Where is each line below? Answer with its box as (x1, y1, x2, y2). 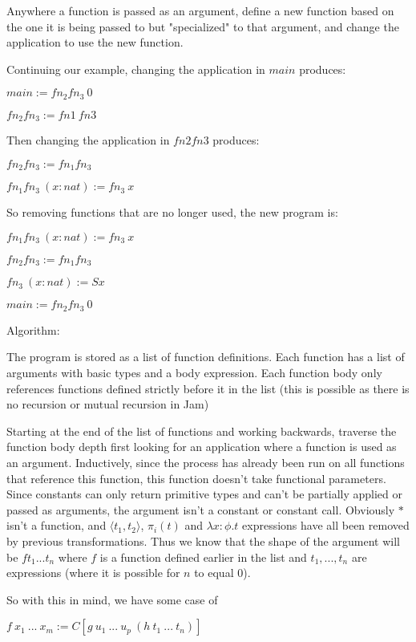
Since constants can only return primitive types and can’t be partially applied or (6, 486, 402, 502)
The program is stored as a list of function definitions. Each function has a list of (6, 348, 405, 365)
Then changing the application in (6, 132, 170, 148)
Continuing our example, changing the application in (6, 60, 265, 77)
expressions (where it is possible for (6, 564, 180, 581)
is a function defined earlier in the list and (99, 548, 307, 565)
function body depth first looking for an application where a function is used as (6, 438, 397, 455)
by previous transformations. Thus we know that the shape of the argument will (6, 532, 400, 549)
